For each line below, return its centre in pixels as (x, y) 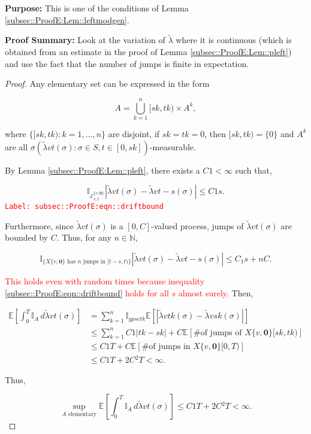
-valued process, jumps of (197, 225)
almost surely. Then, (216, 292)
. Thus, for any (84, 237)
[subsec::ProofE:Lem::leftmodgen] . (67, 19)
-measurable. (173, 146)
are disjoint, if (134, 133)
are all (16, 146)
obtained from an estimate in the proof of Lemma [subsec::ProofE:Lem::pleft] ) (148, 51)
